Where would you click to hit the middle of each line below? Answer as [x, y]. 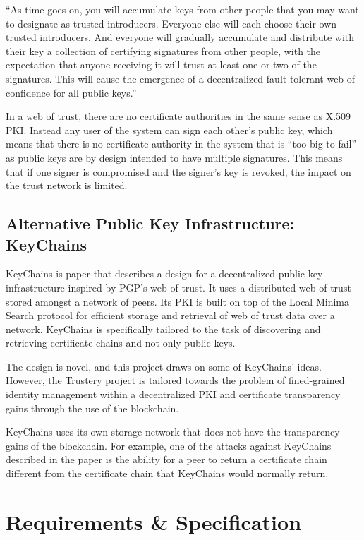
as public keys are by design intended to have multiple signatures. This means [174, 157]
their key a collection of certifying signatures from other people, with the [163, 50]
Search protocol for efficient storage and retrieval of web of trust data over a [170, 315]
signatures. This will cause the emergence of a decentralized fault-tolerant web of [181, 78]
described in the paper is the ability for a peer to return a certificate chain [166, 459]
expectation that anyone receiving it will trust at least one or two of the [161, 65]
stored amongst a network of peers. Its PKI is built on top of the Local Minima [177, 301]
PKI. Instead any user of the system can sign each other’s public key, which [169, 130]
